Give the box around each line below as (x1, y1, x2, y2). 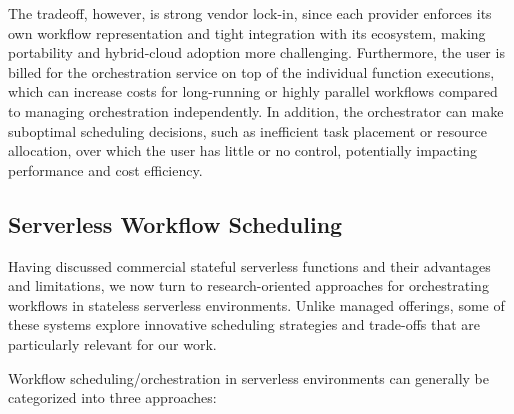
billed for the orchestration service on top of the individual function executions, (8, 61, 495, 82)
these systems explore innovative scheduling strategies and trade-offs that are (8, 314, 481, 335)
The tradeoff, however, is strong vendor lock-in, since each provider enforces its (8, 3, 492, 23)
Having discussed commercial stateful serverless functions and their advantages (8, 255, 491, 276)
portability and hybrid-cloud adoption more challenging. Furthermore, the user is (8, 42, 505, 63)
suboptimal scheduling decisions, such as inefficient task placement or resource (8, 120, 488, 141)
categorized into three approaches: (8, 387, 217, 408)
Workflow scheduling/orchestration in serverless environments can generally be (8, 367, 490, 388)
